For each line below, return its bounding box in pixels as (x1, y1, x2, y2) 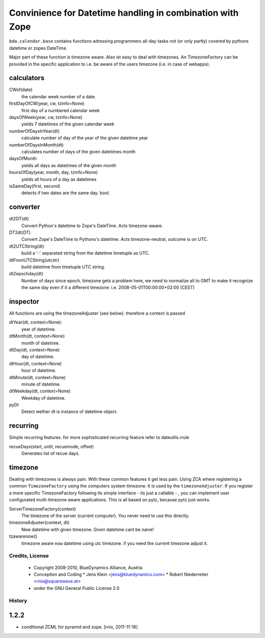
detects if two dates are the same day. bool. (21, 190, 110, 196)
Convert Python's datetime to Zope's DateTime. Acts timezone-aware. (21, 223, 163, 229)
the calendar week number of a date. (21, 93, 96, 99)
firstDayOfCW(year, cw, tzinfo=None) (9, 101, 85, 107)
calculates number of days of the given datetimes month (21, 148, 136, 154)
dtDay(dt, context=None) (9, 347, 60, 352)
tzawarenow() (9, 533, 37, 539)
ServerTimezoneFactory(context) (9, 506, 76, 512)
